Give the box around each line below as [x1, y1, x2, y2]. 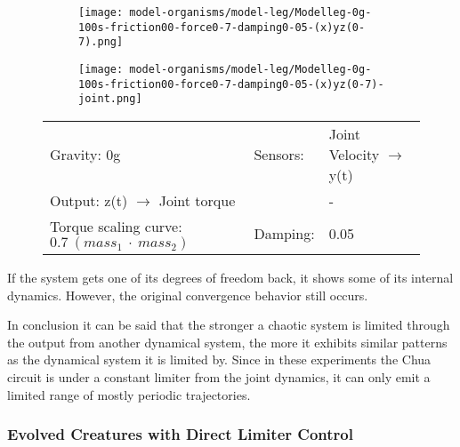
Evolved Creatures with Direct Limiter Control [7, 423, 353, 445]
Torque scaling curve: [50, 215, 182, 236]
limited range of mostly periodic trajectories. [7, 385, 251, 403]
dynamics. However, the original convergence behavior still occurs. [7, 285, 368, 304]
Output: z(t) [50, 189, 128, 211]
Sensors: [254, 143, 304, 164]
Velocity [328, 143, 380, 164]
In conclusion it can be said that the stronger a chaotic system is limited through [7, 315, 450, 334]
